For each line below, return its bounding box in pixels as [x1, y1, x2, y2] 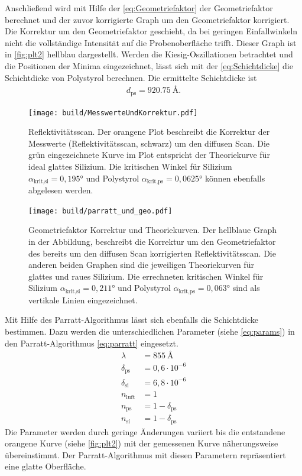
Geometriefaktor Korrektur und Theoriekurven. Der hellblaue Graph [28, 224, 277, 236]
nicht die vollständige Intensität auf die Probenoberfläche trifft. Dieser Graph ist [5, 36, 297, 48]
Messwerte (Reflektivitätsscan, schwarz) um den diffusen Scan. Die [28, 137, 270, 149]
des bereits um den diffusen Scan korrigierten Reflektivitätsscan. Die [28, 247, 276, 259]
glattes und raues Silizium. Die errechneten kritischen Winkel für [28, 270, 264, 282]
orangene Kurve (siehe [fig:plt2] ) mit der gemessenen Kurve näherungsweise [5, 437, 278, 449]
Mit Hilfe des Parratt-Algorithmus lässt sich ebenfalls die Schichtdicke [5, 313, 258, 326]
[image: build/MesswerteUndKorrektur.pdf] [28, 108, 198, 117]
